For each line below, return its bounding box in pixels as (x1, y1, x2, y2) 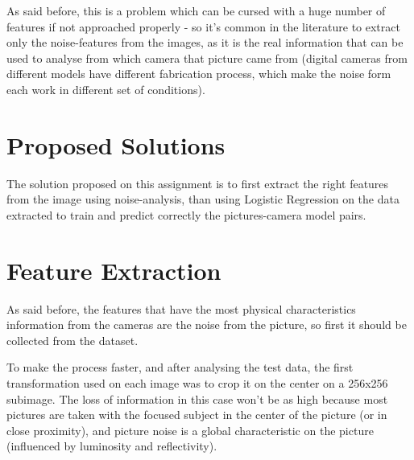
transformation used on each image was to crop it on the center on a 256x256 (6, 374, 388, 391)
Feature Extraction (6, 253, 221, 286)
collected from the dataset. (6, 331, 139, 348)
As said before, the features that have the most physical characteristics (6, 300, 356, 317)
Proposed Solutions (6, 128, 226, 161)
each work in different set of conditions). (6, 80, 205, 97)
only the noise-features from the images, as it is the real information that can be (6, 34, 404, 51)
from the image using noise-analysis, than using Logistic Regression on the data (6, 191, 400, 207)
